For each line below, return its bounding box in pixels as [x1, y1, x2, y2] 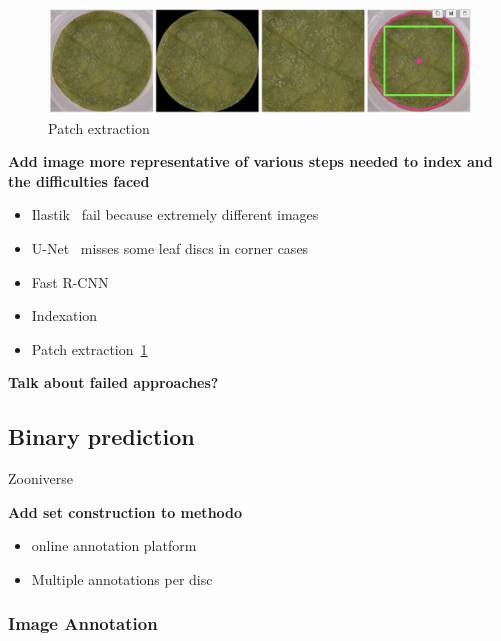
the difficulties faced [8, 170, 150, 191]
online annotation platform [31, 535, 197, 556]
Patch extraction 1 [31, 338, 148, 359]
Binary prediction [8, 421, 195, 452]
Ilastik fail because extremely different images [31, 204, 319, 225]
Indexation [31, 305, 98, 326]
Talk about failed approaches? [8, 372, 219, 393]
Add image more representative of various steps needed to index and [8, 151, 493, 172]
